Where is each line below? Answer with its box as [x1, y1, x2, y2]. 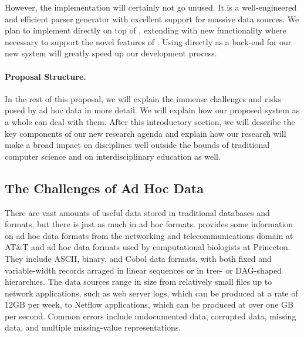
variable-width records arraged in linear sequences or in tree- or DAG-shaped [5, 264, 282, 276]
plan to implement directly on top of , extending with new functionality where [5, 24, 286, 36]
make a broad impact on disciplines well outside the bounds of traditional [5, 139, 270, 151]
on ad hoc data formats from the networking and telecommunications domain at [5, 229, 293, 241]
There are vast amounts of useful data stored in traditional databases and [5, 206, 270, 218]
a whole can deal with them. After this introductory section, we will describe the [5, 115, 295, 127]
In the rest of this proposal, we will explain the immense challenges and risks [5, 92, 281, 105]
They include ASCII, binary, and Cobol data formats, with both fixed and [5, 252, 272, 264]
